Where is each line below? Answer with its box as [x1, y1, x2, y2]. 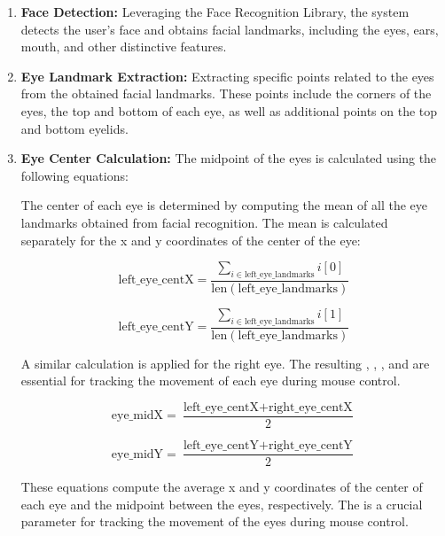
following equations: [20, 166, 129, 184]
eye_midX [111, 409, 164, 423]
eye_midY [111, 447, 164, 461]
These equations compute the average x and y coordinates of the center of [20, 478, 423, 496]
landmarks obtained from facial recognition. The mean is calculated [20, 213, 388, 231]
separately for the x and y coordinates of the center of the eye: [20, 230, 361, 249]
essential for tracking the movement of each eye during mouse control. [20, 371, 401, 390]
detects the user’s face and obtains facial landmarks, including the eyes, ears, [20, 19, 439, 38]
